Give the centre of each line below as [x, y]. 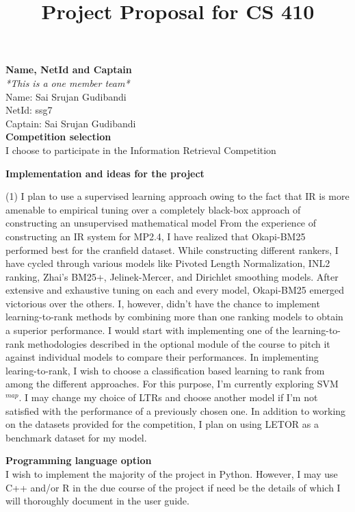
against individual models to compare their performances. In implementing [162, 357]
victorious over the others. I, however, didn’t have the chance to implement [163, 303]
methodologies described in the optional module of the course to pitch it [179, 343]
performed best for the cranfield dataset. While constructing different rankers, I [172, 249]
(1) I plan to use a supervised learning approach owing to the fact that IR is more [177, 196]
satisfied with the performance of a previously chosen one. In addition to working [176, 410]
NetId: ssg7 [29, 110]
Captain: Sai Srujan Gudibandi [71, 123]
